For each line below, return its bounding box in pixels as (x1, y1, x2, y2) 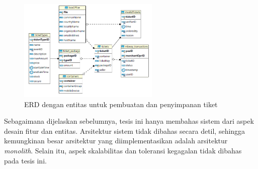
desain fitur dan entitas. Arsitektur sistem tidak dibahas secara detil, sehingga (4, 125, 245, 136)
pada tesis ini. (4, 155, 47, 165)
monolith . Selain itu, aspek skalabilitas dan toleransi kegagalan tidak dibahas (4, 145, 242, 156)
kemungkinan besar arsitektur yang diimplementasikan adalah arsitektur (4, 135, 228, 146)
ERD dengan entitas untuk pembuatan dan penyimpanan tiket (24, 99, 218, 109)
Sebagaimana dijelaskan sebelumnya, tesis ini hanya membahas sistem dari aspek (4, 116, 254, 126)
